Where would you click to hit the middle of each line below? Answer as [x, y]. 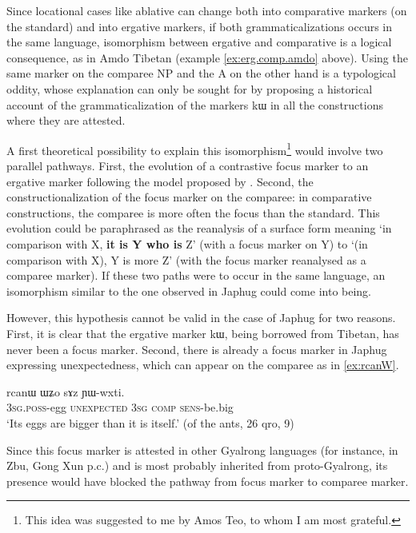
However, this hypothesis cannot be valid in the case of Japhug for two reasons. [201, 318]
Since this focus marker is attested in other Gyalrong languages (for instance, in [202, 449]
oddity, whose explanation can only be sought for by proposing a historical [190, 88]
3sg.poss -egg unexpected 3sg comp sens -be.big [120, 407]
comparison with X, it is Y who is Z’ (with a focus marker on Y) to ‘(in [187, 243]
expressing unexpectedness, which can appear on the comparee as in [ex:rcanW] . [203, 365]
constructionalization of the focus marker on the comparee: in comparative [189, 197]
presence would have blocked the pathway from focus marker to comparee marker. [208, 481]
